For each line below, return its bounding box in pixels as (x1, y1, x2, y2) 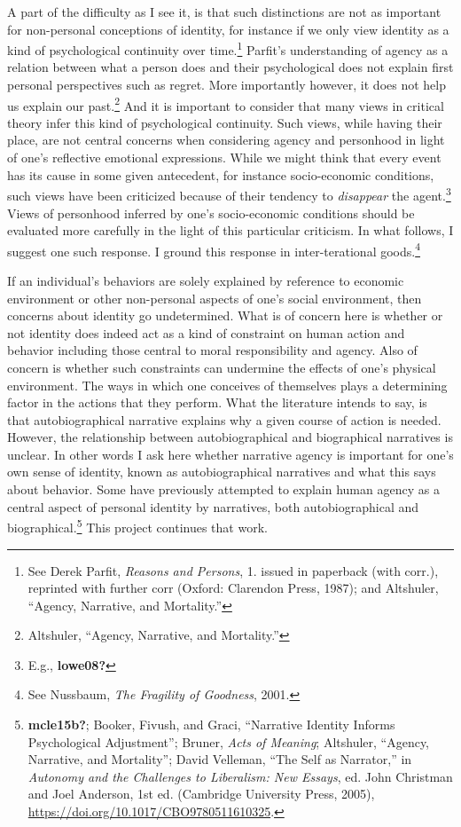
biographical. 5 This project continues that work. (7, 516, 268, 536)
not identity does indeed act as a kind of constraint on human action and (7, 323, 405, 342)
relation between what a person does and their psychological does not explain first (7, 58, 454, 76)
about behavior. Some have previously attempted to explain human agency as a (7, 480, 440, 499)
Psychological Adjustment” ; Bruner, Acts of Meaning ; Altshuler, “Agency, (27, 732, 430, 751)
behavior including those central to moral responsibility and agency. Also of (7, 341, 418, 359)
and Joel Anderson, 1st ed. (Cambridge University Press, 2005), (27, 784, 375, 803)
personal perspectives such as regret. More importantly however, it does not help (7, 75, 446, 94)
